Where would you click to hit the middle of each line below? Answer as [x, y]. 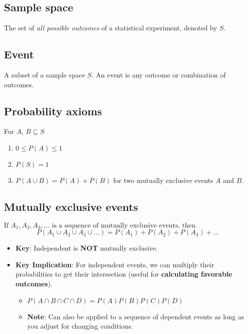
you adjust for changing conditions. [80, 326]
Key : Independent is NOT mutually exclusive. [87, 248]
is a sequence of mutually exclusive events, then [124, 225]
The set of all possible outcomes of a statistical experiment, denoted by [111, 28]
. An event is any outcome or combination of [159, 75]
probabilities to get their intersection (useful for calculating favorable [124, 274]
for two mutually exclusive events [163, 180]
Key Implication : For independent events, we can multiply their [115, 264]
